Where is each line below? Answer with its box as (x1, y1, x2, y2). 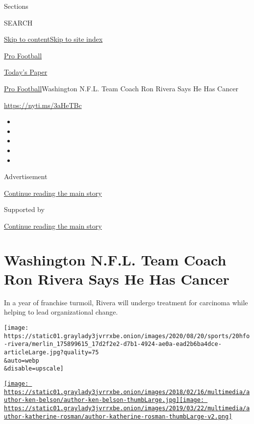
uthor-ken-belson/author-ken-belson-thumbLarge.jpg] (4, 397, 179, 404)
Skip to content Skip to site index (4, 34, 103, 44)
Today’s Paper (4, 67, 48, 77)
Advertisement (4, 171, 48, 182)
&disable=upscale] (4, 365, 64, 372)
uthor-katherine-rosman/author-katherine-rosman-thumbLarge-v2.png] (4, 413, 232, 420)
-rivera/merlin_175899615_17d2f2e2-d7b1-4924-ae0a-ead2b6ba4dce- (4, 341, 222, 348)
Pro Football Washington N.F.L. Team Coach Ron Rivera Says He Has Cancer (4, 83, 238, 93)
